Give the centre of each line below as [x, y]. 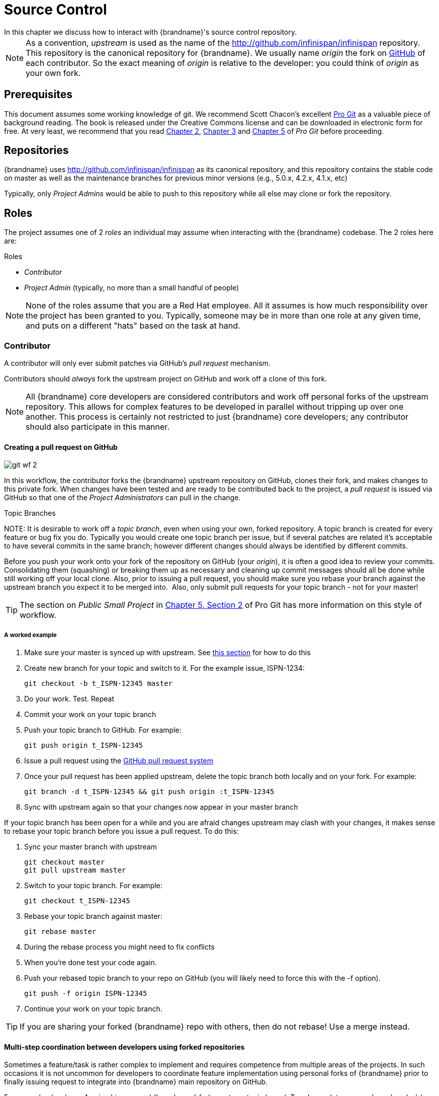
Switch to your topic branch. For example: [93, 886]
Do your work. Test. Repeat [69, 699]
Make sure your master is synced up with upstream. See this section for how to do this [167, 653]
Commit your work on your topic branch [90, 715]
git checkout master [65, 862]
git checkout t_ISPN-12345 [77, 901]
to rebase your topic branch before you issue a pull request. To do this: [121, 831]
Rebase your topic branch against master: [93, 916]
